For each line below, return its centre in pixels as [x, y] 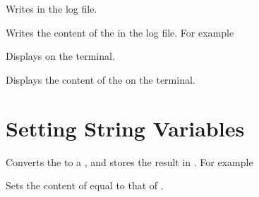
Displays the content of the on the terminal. [101, 79]
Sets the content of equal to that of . [85, 185]
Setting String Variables [125, 128]
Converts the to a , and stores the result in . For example [129, 161]
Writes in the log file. [52, 8]
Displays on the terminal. [60, 56]
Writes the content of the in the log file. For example [120, 32]
